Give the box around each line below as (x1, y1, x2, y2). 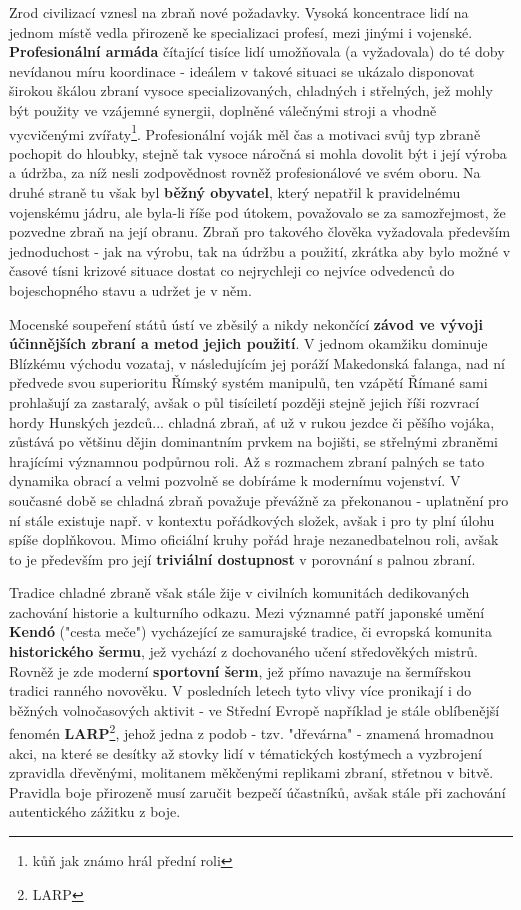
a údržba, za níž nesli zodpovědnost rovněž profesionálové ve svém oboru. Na (9, 162, 481, 183)
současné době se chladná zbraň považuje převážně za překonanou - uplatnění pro (9, 489, 509, 510)
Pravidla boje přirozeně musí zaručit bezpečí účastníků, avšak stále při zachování (9, 781, 506, 802)
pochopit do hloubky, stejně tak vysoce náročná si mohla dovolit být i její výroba (9, 142, 507, 163)
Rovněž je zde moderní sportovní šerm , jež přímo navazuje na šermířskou (9, 660, 472, 681)
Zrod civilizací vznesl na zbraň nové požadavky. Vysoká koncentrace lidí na (9, 2, 469, 22)
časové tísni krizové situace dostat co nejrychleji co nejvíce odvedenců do (9, 260, 455, 281)
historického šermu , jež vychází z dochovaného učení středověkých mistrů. (9, 641, 478, 662)
